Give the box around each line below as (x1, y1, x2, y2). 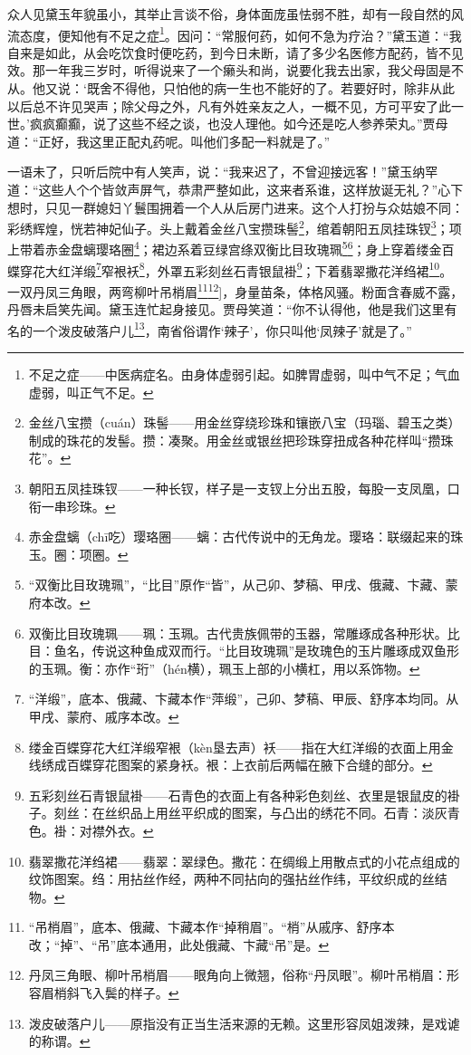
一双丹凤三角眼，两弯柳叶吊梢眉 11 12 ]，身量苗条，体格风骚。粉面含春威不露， (7, 279, 464, 301)
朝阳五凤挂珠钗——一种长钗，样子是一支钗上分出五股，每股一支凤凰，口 (28, 479, 460, 497)
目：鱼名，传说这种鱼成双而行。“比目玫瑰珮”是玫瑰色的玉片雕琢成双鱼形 (28, 641, 460, 660)
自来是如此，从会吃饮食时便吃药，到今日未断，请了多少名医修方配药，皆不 (7, 43, 451, 62)
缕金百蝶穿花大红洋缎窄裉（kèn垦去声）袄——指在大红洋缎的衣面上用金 (28, 737, 454, 756)
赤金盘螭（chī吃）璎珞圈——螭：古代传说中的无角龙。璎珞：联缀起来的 (28, 527, 451, 546)
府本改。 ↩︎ (28, 592, 91, 611)
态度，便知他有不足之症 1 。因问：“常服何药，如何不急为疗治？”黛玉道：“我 (19, 23, 462, 44)
